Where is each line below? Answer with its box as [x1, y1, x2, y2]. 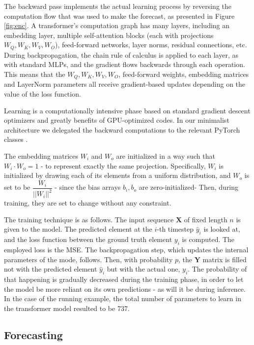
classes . [4, 134, 28, 144]
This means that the [4, 69, 65, 79]
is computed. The [182, 234, 235, 244]
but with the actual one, [107, 264, 180, 274]
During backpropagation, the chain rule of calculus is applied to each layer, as [4, 49, 238, 60]
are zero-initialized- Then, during [139, 182, 239, 192]
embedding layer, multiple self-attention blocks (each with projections [4, 30, 214, 40]
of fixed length [184, 214, 227, 224]
